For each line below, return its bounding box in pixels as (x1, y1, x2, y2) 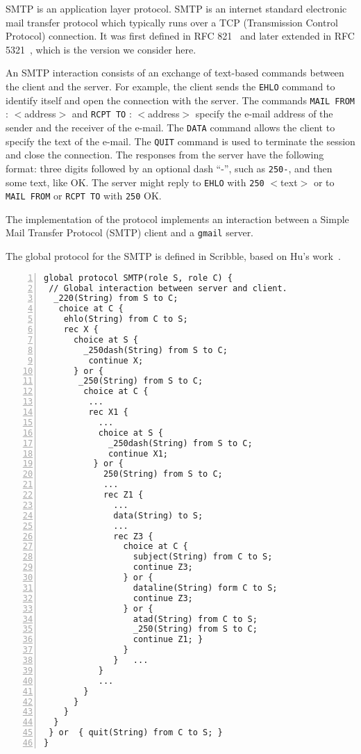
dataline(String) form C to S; (133, 582, 278, 593)
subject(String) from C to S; (133, 552, 273, 562)
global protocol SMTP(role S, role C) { (44, 272, 233, 283)
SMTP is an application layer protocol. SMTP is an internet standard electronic (6, 1, 347, 15)
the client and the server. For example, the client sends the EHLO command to (6, 79, 335, 93)
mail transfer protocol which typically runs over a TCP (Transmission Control (6, 15, 338, 29)
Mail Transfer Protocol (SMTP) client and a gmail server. (6, 225, 254, 240)
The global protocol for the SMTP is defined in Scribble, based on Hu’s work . (6, 249, 341, 263)
